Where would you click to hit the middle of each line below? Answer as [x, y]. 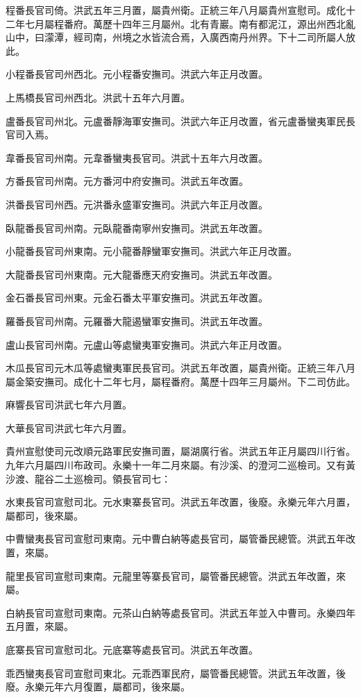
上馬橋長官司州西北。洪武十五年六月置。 [98, 97]
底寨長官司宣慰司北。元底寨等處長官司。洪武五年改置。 [132, 649]
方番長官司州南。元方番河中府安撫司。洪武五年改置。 [127, 181]
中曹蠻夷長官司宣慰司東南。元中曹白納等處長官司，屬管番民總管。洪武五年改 [180, 539]
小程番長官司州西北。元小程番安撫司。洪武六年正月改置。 [137, 74]
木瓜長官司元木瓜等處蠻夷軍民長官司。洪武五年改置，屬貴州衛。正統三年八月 [180, 368]
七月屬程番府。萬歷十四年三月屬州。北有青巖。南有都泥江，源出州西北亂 [190, 23]
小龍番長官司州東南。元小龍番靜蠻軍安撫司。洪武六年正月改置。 [151, 251]
